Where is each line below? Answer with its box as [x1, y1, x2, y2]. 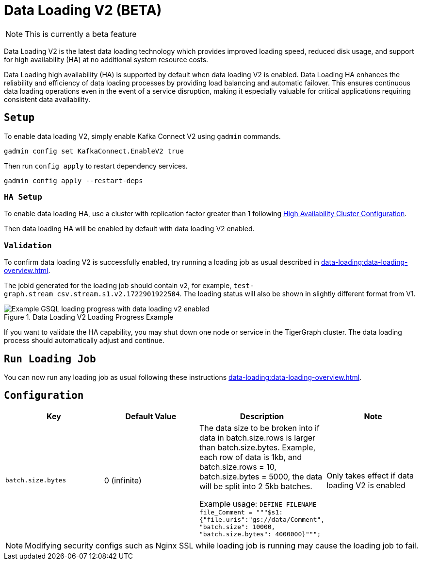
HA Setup [4, 192, 42, 202]
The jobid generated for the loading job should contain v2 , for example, [4, 281, 232, 290]
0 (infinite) [104, 475, 142, 485]
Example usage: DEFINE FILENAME [199, 498, 317, 509]
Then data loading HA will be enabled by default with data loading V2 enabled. [4, 224, 255, 233]
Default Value [125, 411, 177, 421]
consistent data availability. [4, 95, 90, 103]
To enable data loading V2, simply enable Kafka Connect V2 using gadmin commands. [4, 132, 281, 140]
